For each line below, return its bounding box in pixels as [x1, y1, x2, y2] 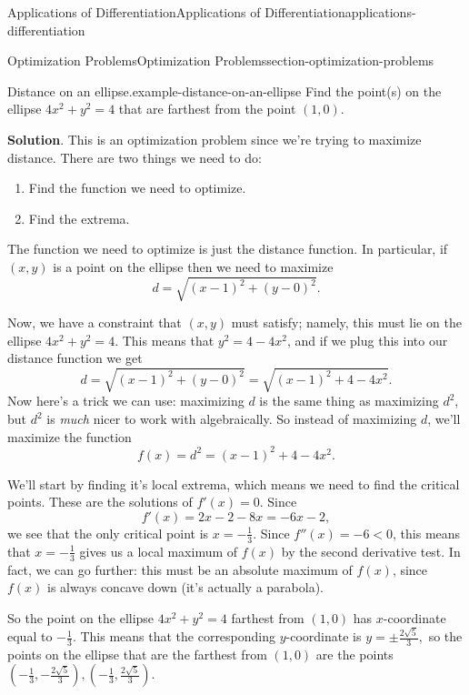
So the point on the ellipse [7, 608, 155, 627]
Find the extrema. [28, 208, 130, 227]
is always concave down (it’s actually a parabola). [47, 578, 324, 597]
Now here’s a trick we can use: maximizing [7, 391, 244, 410]
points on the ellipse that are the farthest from [7, 644, 267, 663]
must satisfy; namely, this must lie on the [231, 313, 462, 332]
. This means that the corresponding [72, 627, 276, 646]
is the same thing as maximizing [259, 391, 439, 410]
